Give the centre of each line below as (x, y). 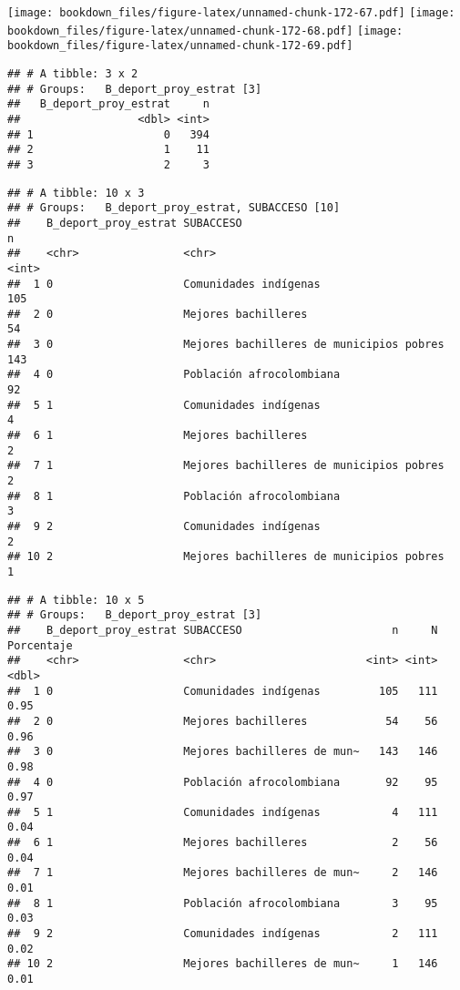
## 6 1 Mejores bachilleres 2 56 (223, 843)
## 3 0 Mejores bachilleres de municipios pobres (226, 345)
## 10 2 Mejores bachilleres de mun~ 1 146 (223, 964)
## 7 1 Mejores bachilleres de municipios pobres (226, 466)
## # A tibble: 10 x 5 (76, 600)
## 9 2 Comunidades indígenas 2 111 (223, 934)
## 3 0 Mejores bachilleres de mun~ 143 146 (223, 752)
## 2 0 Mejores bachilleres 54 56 (223, 721)
